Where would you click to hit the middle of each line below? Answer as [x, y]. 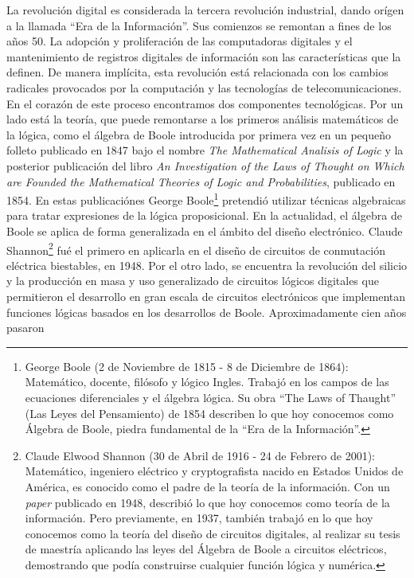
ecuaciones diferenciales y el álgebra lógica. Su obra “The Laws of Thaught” [211, 397]
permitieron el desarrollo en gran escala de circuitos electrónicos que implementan [206, 296]
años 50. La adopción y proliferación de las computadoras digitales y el [180, 41]
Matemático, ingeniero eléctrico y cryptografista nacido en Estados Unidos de [214, 471]
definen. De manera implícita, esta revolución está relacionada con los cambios [197, 72]
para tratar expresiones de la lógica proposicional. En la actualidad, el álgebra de [204, 215]
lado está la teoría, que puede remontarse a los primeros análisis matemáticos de [203, 119]
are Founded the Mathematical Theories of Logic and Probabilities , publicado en [201, 181]
